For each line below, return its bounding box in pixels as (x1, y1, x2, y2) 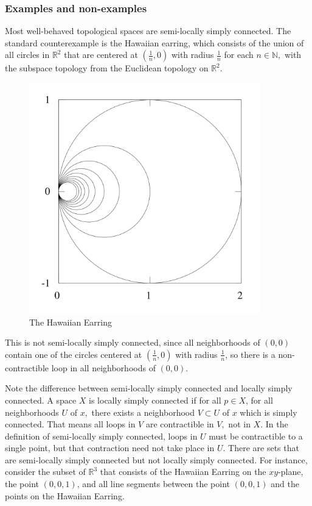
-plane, (278, 465, 303, 478)
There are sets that (228, 441, 299, 454)
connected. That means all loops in (5, 418, 136, 430)
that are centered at (64, 48, 138, 61)
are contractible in (145, 418, 214, 430)
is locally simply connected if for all (89, 393, 221, 406)
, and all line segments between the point (77, 477, 230, 490)
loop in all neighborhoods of (51, 361, 156, 374)
